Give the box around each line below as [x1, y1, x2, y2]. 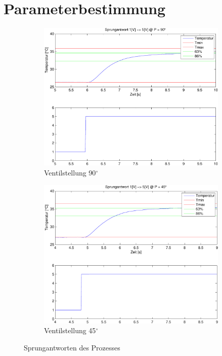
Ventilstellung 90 [44, 167, 96, 177]
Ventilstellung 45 [44, 325, 96, 336]
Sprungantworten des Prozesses [24, 342, 120, 352]
